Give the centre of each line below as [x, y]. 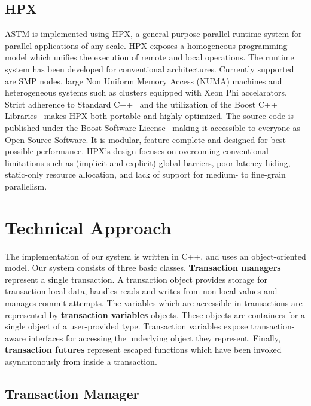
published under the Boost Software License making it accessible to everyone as [153, 127]
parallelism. [26, 186]
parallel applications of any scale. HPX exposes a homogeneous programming [146, 45]
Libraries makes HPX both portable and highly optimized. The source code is [150, 116]
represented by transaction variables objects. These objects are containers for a [155, 314]
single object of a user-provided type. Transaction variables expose [126, 326]
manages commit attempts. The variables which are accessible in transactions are [154, 303]
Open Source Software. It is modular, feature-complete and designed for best [145, 139]
